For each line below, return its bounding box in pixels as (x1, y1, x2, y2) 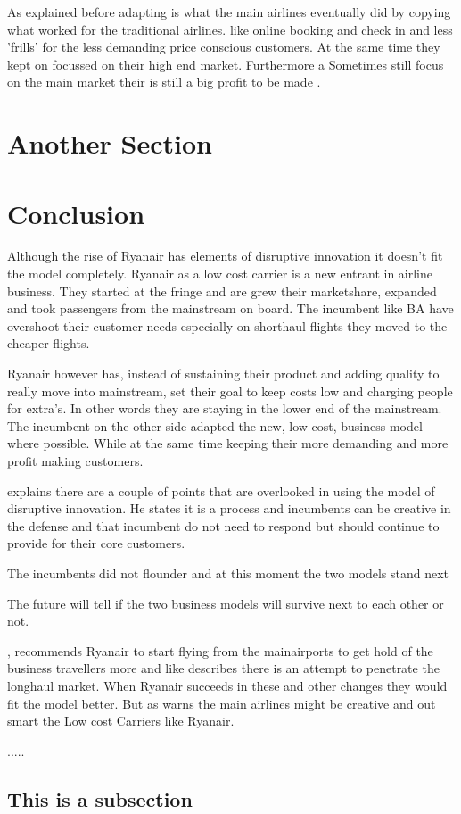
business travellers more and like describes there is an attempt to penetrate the (7, 659, 440, 677)
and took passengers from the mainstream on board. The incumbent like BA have (7, 299, 454, 318)
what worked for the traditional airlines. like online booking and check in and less (7, 20, 453, 38)
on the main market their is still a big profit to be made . (7, 72, 321, 91)
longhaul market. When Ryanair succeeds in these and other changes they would (7, 676, 448, 694)
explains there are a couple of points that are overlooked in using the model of (7, 481, 435, 500)
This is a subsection (7, 785, 193, 812)
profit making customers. (7, 452, 144, 469)
